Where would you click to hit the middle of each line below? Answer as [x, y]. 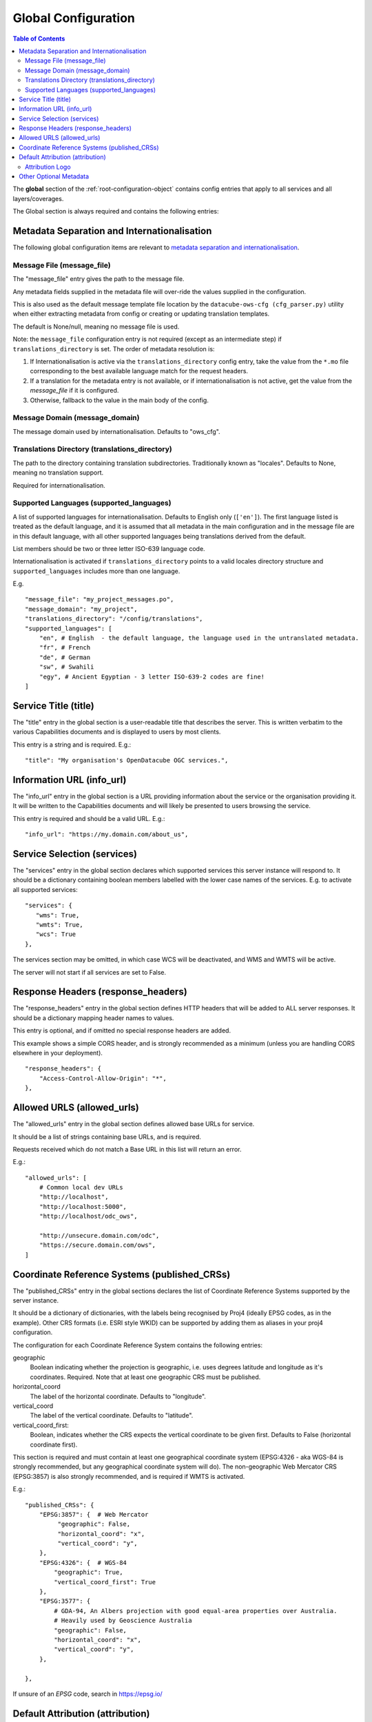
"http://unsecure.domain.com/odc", [99, 1236]
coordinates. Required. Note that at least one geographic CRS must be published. [145, 1377]
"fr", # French [65, 648]
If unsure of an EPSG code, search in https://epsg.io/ [88, 1694]
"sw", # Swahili [66, 667]
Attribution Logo [48, 167]
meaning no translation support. [58, 473]
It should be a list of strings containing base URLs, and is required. [107, 1137]
